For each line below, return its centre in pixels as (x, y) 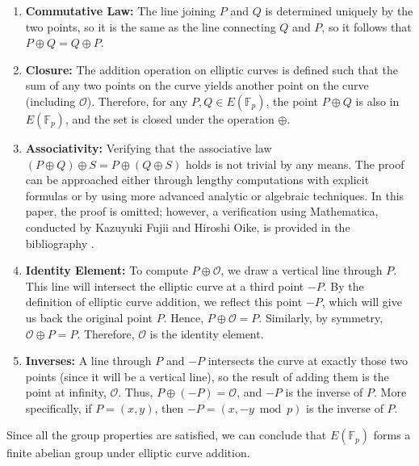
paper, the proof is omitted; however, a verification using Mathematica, (202, 211)
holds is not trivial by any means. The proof (295, 164)
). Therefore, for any (137, 101)
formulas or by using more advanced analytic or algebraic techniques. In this (215, 195)
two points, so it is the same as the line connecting (151, 26)
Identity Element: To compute (107, 270)
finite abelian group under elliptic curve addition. (128, 453)
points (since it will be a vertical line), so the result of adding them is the (207, 376)
